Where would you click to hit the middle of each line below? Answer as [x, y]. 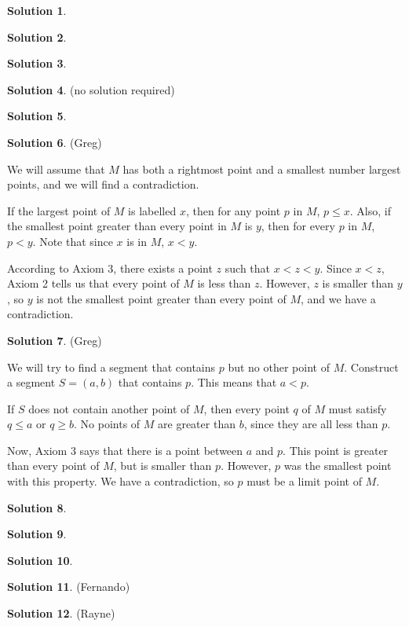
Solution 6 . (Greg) [55, 142]
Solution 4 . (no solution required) [91, 89]
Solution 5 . [37, 116]
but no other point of [279, 367]
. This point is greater [336, 450]
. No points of [107, 424]
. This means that [234, 382]
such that [248, 268]
